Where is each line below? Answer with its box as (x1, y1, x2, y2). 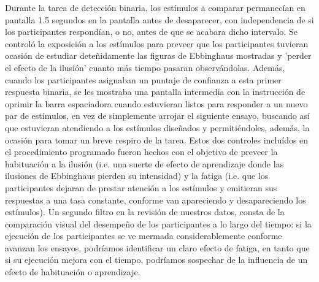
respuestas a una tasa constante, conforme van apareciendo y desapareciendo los (5, 193, 306, 206)
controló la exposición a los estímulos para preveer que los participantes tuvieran (5, 37, 309, 50)
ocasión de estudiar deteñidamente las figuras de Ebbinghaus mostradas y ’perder (5, 49, 312, 62)
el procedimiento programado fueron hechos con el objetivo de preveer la (5, 145, 278, 158)
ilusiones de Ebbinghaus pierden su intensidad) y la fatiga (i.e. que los (5, 169, 269, 182)
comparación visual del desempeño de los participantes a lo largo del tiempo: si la (5, 217, 312, 230)
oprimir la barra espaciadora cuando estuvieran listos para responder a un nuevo (5, 97, 308, 110)
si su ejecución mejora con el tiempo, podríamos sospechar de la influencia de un (5, 253, 308, 266)
